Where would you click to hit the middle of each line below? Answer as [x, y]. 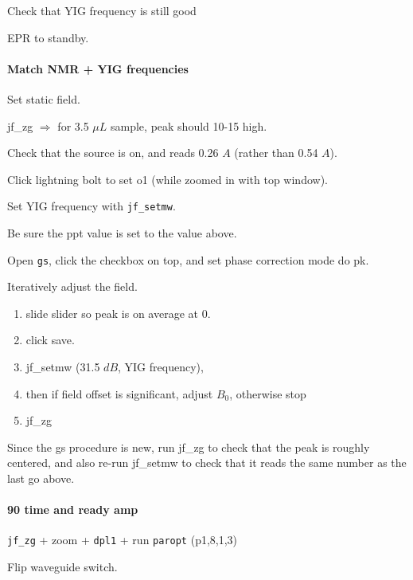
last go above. [41, 478]
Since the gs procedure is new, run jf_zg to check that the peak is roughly [189, 447]
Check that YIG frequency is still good [102, 10]
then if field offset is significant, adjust [119, 393]
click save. [50, 340]
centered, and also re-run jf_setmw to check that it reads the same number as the [207, 462]
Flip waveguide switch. [62, 567]
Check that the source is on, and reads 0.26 [113, 153]
